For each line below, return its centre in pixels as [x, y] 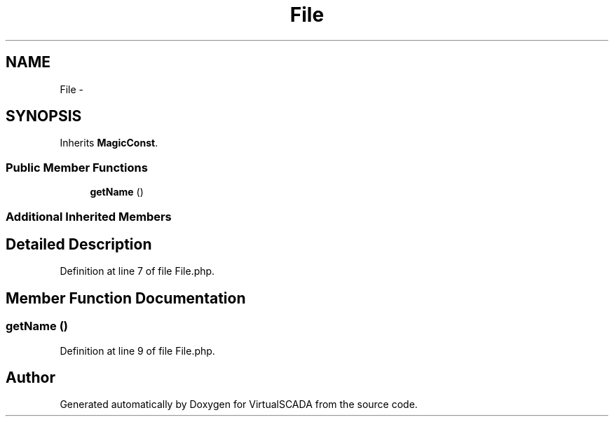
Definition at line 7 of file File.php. [137, 271]
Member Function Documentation [126, 298]
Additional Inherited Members [89, 216]
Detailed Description [79, 244]
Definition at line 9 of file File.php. [137, 350]
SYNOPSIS [44, 116]
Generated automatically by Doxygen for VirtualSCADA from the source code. [239, 404]
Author [30, 378]
